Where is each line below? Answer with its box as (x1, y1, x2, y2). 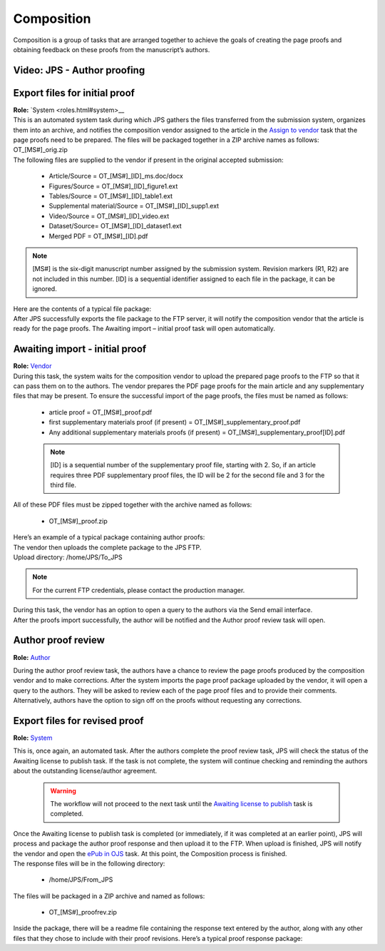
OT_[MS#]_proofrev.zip (48, 908, 117, 917)
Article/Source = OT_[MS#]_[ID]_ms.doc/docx (48, 172, 183, 180)
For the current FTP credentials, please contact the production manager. (32, 586, 245, 594)
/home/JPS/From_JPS (48, 875, 113, 884)
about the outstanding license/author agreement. (13, 767, 158, 775)
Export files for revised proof (13, 714, 144, 727)
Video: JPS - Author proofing (13, 64, 145, 76)
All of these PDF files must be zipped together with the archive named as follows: (13, 500, 252, 509)
